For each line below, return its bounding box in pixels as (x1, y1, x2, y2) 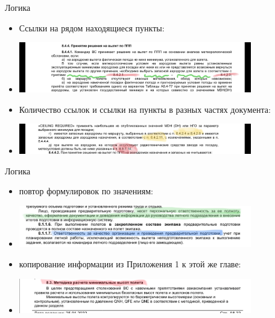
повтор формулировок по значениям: (19, 185, 153, 197)
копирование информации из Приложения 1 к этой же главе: (19, 257, 241, 270)
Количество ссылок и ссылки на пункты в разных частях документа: (19, 103, 271, 115)
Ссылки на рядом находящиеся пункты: (19, 21, 165, 34)
